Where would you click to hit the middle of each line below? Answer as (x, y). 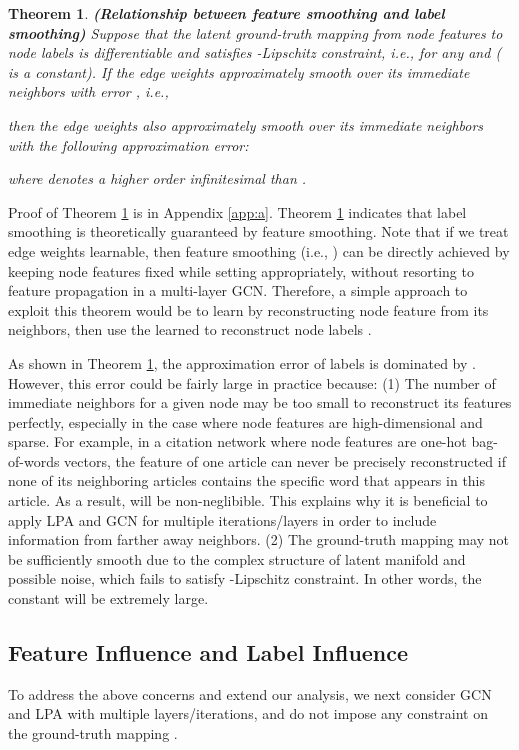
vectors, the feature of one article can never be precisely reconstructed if (285, 460)
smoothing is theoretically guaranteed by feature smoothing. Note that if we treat (258, 231)
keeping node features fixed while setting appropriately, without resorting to (241, 270)
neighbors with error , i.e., (88, 91)
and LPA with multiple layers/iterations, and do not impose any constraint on (248, 713)
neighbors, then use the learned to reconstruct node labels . (190, 329)
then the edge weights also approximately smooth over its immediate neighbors (246, 124)
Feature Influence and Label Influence (208, 652)
